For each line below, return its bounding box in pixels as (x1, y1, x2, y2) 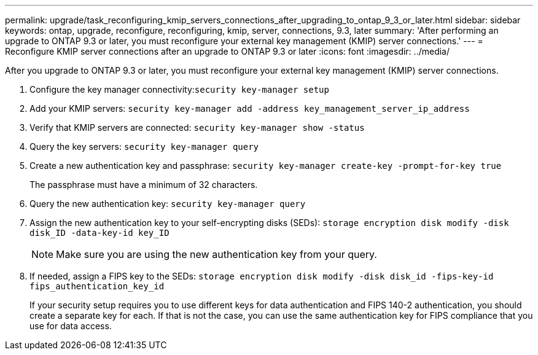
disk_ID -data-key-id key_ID (29, 228, 170, 238)
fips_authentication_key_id (29, 281, 165, 291)
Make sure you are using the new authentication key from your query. (56, 248, 377, 260)
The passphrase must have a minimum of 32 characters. (29, 179, 258, 190)
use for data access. (29, 321, 112, 331)
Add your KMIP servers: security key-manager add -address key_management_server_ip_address (29, 103, 470, 114)
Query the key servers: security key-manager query (29, 141, 259, 152)
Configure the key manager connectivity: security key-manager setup (29, 84, 329, 95)
